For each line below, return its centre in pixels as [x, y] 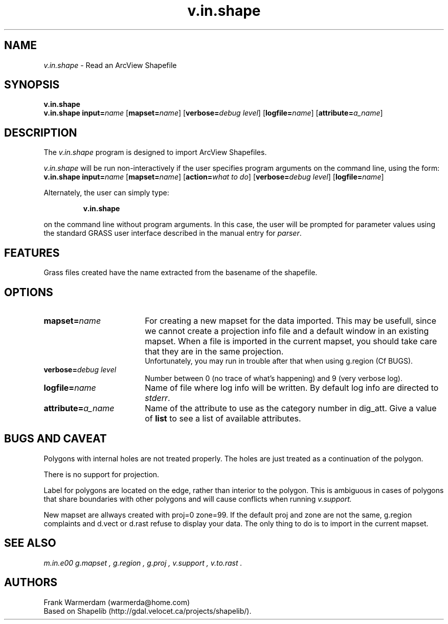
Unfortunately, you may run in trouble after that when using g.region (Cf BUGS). [279, 361]
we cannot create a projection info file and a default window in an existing [287, 331]
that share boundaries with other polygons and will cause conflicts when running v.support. [198, 499]
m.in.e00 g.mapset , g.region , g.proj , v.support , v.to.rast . [143, 563]
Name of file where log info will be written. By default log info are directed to [292, 387]
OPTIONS [29, 292]
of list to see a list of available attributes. [223, 418]
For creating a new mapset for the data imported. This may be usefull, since [290, 320]
